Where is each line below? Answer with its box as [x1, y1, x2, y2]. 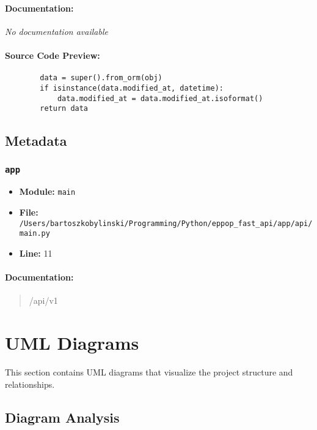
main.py [19, 229, 50, 238]
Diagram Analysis [5, 407, 120, 426]
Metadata [5, 131, 67, 150]
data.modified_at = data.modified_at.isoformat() [57, 94, 263, 103]
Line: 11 [19, 246, 53, 259]
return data [40, 104, 89, 113]
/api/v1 [29, 294, 58, 307]
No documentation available [5, 25, 108, 37]
